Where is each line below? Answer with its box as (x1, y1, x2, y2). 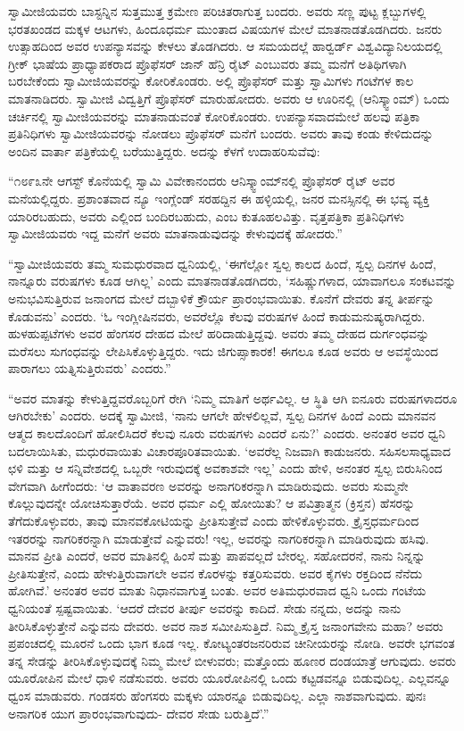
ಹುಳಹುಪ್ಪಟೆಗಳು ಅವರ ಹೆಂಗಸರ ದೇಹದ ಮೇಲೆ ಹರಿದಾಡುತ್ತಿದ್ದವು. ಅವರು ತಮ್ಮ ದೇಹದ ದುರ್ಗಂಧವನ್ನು (8, 324, 430, 343)
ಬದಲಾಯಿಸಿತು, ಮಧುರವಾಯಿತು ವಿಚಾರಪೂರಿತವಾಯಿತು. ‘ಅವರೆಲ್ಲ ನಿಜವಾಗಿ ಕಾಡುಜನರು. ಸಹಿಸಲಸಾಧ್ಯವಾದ (8, 441, 451, 460)
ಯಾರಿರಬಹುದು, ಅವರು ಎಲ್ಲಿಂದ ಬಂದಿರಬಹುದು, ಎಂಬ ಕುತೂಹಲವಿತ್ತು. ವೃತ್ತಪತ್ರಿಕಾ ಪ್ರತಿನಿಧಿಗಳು (8, 206, 404, 225)
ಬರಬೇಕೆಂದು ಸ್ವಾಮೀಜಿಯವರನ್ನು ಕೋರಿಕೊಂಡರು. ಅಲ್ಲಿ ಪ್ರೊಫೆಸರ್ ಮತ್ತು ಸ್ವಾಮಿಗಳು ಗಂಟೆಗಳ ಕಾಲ (8, 71, 414, 90)
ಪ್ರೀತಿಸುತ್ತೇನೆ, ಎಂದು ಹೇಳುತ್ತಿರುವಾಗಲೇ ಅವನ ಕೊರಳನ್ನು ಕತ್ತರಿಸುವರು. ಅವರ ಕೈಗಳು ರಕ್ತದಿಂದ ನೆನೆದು (8, 563, 423, 582)
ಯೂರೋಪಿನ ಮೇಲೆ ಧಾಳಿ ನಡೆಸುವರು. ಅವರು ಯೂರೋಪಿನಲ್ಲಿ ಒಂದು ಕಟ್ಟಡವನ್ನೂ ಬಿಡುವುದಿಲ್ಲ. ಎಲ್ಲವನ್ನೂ (8, 669, 452, 687)
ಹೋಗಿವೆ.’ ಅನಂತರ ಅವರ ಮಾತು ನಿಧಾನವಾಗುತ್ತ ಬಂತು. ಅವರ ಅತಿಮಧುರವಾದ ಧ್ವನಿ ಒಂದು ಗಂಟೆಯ (8, 581, 427, 600)
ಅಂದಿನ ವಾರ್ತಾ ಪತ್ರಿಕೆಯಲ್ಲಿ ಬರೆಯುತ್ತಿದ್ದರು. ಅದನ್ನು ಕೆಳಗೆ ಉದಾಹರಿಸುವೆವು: (8, 141, 320, 160)
